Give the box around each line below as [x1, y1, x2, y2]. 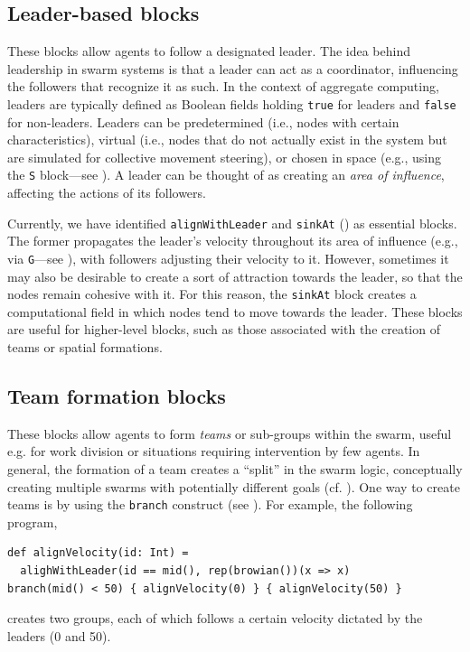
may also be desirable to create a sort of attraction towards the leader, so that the [7, 266, 463, 285]
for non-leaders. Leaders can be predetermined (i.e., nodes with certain [7, 112, 399, 131]
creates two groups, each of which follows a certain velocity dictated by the [7, 609, 423, 628]
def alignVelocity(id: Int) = [7, 546, 189, 560]
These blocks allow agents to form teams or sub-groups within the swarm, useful [7, 424, 452, 442]
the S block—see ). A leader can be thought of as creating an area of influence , [7, 165, 445, 184]
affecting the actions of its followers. [7, 183, 206, 202]
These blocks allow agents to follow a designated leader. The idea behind [7, 42, 410, 61]
